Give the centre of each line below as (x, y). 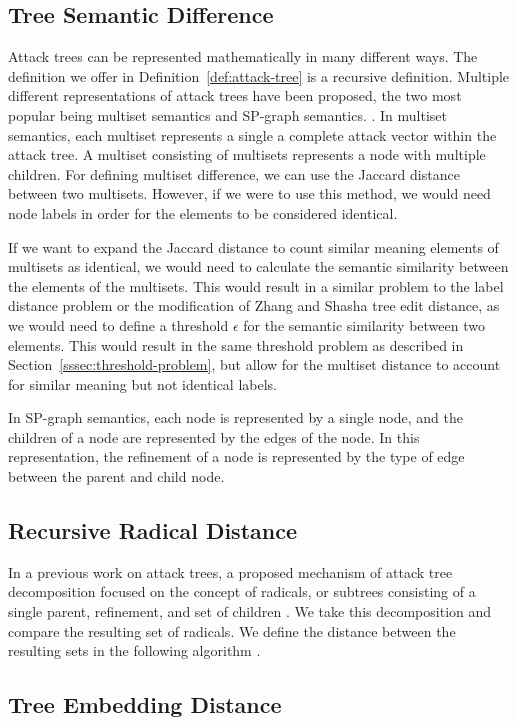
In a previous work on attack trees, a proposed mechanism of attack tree (230, 571)
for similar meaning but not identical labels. (142, 383)
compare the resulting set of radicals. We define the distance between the (232, 630)
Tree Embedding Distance (145, 704)
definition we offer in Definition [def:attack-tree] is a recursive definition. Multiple (259, 75)
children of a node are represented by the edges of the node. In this (214, 436)
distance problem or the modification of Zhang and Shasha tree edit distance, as (254, 305)
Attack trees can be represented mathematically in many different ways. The (243, 56)
